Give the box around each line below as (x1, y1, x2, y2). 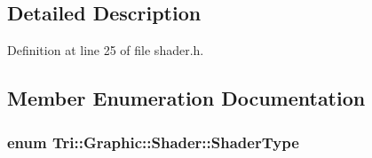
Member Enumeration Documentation (7, 84, 366, 112)
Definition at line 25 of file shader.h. (7, 41, 204, 59)
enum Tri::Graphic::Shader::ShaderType (7, 130, 299, 153)
